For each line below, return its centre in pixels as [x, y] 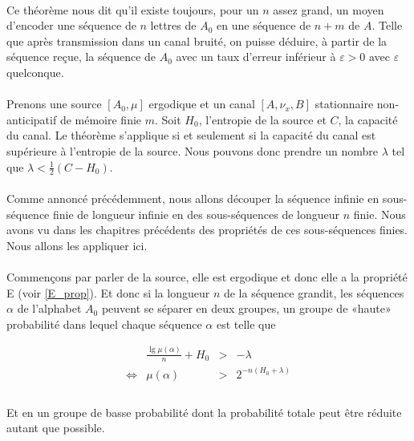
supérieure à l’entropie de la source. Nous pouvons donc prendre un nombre [192, 150]
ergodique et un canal [202, 104]
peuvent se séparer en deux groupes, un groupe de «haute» [246, 308]
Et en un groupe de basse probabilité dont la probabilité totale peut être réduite [204, 412]
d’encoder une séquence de [71, 25]
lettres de [173, 25]
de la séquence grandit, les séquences [314, 292]
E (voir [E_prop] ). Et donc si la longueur [108, 292]
